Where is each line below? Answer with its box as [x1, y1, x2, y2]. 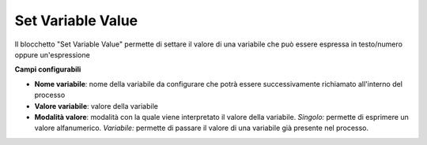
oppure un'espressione [14, 50, 90, 59]
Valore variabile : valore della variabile [34, 101, 158, 110]
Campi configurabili [14, 65, 81, 74]
